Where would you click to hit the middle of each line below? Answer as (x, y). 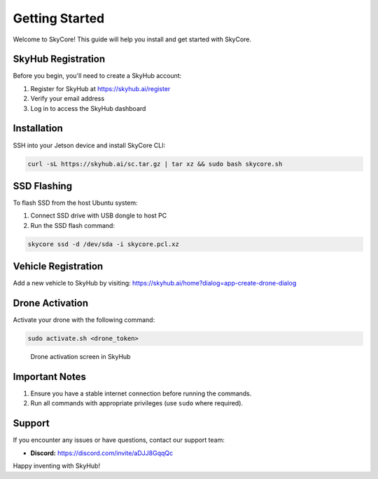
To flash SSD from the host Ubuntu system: (75, 203)
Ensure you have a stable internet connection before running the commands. (141, 393)
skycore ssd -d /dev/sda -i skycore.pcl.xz (104, 244)
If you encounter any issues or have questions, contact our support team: (119, 440)
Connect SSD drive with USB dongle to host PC (99, 216)
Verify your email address (68, 99)
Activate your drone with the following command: (84, 320)
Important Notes (50, 376)
